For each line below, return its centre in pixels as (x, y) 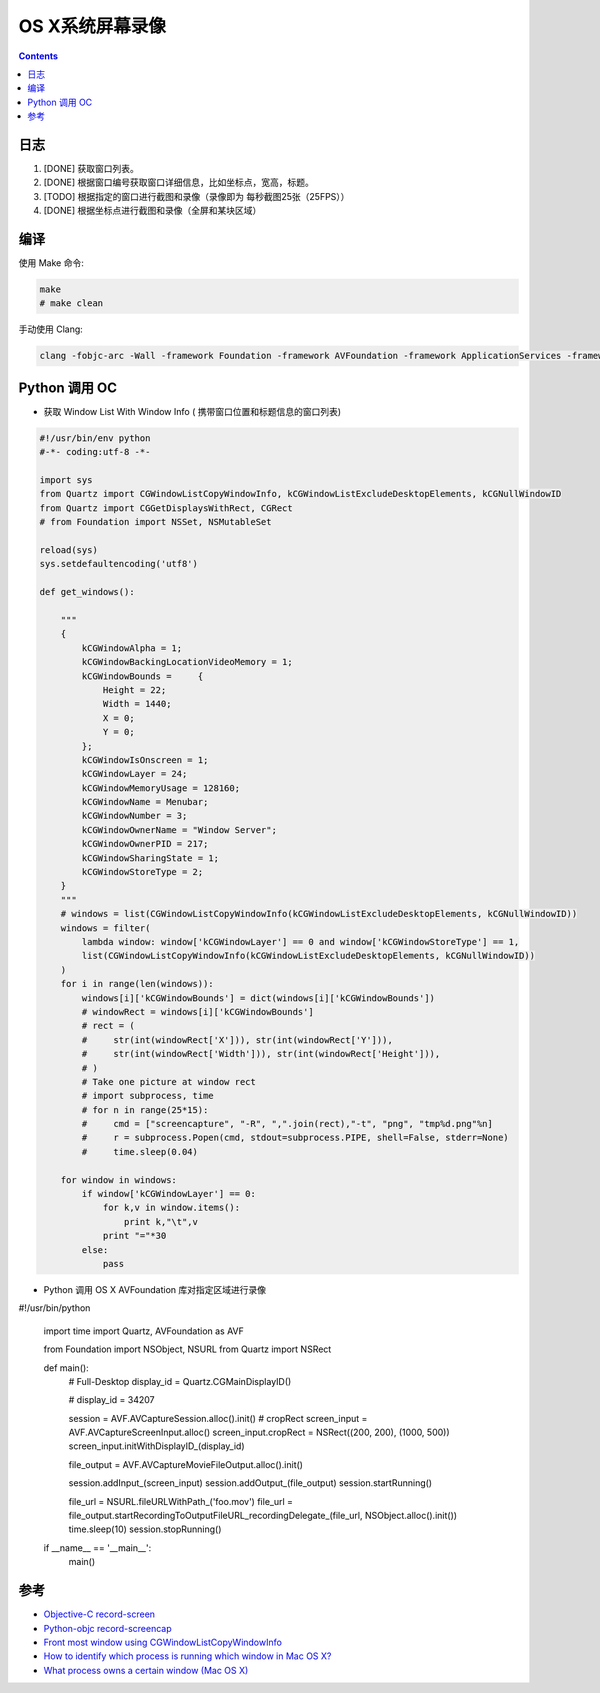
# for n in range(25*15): (145, 1109)
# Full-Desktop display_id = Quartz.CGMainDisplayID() (180, 1381)
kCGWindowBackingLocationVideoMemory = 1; (187, 662)
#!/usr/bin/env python (95, 438)
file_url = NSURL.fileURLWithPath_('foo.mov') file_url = (181, 1501)
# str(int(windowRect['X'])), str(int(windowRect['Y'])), (237, 1039)
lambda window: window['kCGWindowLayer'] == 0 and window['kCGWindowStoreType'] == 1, (300, 941)
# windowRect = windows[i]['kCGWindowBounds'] (197, 1011)
